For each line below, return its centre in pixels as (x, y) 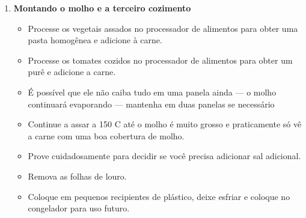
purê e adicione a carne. (72, 72)
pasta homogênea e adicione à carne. (95, 40)
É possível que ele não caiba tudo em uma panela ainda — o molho (152, 92)
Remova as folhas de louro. (77, 176)
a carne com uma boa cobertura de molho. (106, 135)
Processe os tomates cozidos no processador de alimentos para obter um (160, 60)
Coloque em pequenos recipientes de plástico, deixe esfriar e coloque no (159, 196)
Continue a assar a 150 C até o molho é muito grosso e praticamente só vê (165, 124)
